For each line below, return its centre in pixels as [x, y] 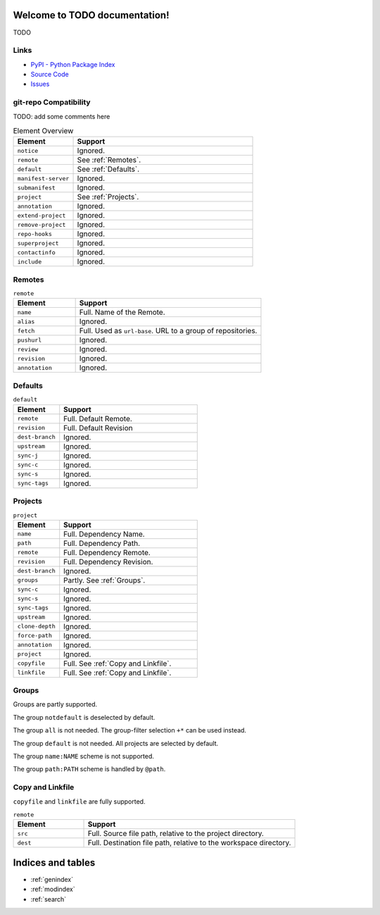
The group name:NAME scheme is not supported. [84, 757]
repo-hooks [35, 234]
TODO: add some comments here [62, 116]
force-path [35, 636]
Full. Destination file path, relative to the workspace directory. [189, 843]
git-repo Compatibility [52, 102]
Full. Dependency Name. [104, 534]
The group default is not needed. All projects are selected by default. [116, 743]
